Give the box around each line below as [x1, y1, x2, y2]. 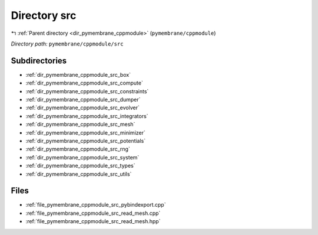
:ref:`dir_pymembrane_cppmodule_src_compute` [25, 80, 144, 87]
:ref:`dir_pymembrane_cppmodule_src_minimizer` [25, 129, 145, 136]
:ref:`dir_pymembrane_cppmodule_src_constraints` [25, 87, 149, 94]
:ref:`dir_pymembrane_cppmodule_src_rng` [25, 145, 131, 153]
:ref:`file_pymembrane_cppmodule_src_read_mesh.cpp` [25, 210, 161, 217]
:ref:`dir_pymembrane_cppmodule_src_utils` [25, 170, 132, 177]
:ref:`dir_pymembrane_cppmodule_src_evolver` [25, 104, 140, 112]
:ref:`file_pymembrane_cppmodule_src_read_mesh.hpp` [25, 218, 161, 225]
